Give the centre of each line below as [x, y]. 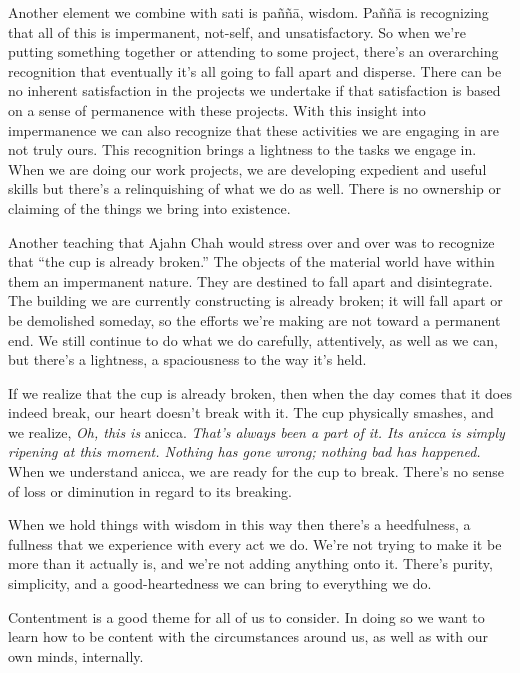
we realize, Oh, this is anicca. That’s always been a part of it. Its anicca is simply [256, 431]
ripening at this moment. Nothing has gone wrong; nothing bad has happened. [244, 451]
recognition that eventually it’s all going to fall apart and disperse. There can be [255, 70]
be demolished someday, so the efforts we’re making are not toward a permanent [254, 319]
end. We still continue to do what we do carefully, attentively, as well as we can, [253, 339]
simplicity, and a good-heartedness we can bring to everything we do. [220, 583]
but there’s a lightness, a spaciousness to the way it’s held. [187, 359]
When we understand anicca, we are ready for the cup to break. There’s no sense [256, 471]
